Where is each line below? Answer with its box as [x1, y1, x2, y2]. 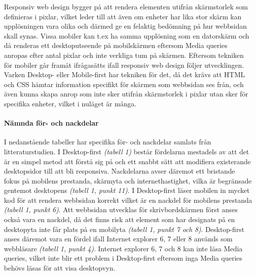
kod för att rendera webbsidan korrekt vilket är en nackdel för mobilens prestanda [4, 194, 253, 205]
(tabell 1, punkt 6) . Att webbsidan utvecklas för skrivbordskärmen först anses [4, 204, 238, 215]
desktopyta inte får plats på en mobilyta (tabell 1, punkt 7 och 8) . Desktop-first [4, 224, 245, 234]
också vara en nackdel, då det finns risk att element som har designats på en [4, 214, 235, 225]
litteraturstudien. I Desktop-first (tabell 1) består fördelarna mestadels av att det [4, 146, 249, 156]
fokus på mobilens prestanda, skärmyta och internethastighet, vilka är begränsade [4, 175, 252, 185]
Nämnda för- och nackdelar [4, 118, 99, 128]
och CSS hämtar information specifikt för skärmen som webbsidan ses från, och [4, 79, 244, 89]
